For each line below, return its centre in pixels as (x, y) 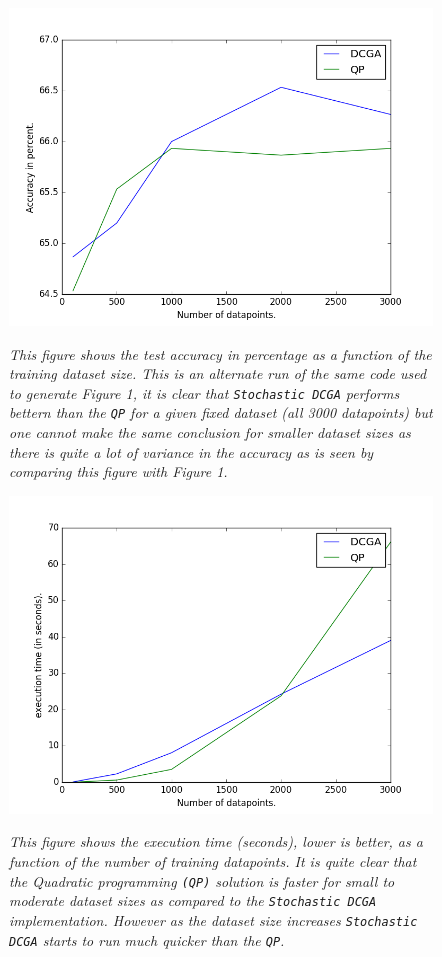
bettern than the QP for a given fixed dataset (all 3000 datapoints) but (221, 412)
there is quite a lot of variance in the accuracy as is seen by (191, 451)
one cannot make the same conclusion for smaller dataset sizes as (210, 432)
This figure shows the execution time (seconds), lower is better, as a (216, 841)
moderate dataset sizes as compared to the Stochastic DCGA (193, 900)
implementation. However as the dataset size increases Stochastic (213, 919)
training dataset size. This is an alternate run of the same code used (218, 373)
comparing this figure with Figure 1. (118, 471)
